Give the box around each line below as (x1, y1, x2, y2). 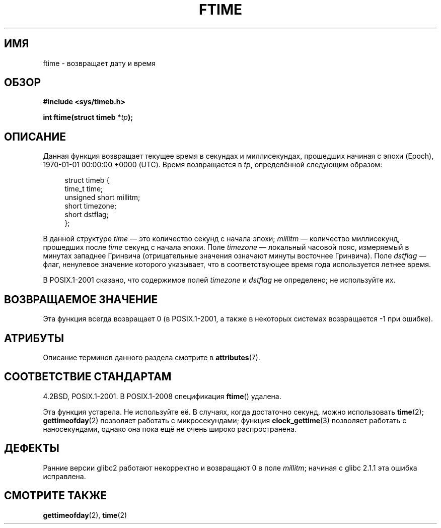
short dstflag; (64, 210, 109, 219)
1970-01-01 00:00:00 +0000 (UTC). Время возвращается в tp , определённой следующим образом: (43, 160, 383, 169)
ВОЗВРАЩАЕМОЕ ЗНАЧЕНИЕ (4, 293, 158, 306)
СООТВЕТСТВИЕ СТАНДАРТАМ (4, 370, 172, 383)
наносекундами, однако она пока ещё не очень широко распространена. (43, 424, 297, 433)
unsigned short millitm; (64, 193, 140, 202)
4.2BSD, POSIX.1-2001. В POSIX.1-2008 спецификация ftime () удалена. (43, 391, 281, 401)
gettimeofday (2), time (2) (43, 510, 127, 519)
